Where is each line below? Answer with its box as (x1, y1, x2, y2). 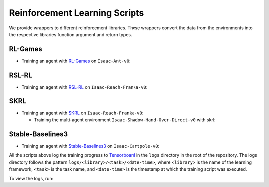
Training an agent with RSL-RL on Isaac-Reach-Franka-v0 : (21, 84, 148, 90)
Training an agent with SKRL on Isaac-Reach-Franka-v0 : (21, 110, 144, 116)
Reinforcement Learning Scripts (9, 7, 144, 18)
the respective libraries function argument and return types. (9, 31, 132, 37)
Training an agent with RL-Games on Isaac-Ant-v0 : (21, 58, 131, 64)
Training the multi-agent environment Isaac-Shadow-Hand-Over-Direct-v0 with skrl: (34, 117, 216, 123)
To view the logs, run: (9, 175, 54, 181)
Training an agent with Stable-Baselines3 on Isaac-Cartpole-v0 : (21, 143, 160, 149)
